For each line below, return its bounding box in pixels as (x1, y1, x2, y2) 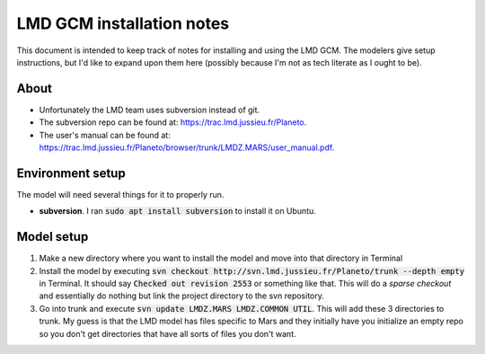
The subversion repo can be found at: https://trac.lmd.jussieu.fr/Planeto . (39, 117, 307, 128)
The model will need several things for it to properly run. (16, 189, 225, 199)
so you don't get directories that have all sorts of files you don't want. (39, 328, 296, 339)
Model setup (16, 229, 89, 244)
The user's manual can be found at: (39, 129, 171, 140)
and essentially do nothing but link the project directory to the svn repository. (39, 290, 325, 301)
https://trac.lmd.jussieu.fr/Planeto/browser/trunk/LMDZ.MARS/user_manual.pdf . (39, 142, 335, 153)
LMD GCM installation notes (16, 13, 230, 33)
